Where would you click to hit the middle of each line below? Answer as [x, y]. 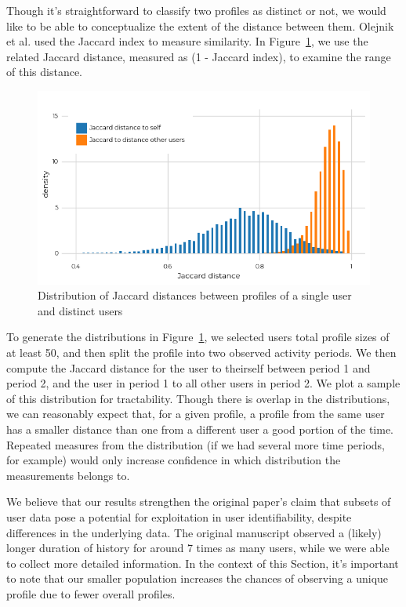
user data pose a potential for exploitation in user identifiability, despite [179, 516]
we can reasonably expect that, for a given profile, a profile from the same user [196, 414]
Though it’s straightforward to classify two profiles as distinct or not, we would [196, 10]
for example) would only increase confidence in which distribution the [174, 460]
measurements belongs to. [68, 475]
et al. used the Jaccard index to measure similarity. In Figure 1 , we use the [187, 41]
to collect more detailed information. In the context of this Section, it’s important [203, 563]
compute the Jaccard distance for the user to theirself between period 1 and [188, 367]
